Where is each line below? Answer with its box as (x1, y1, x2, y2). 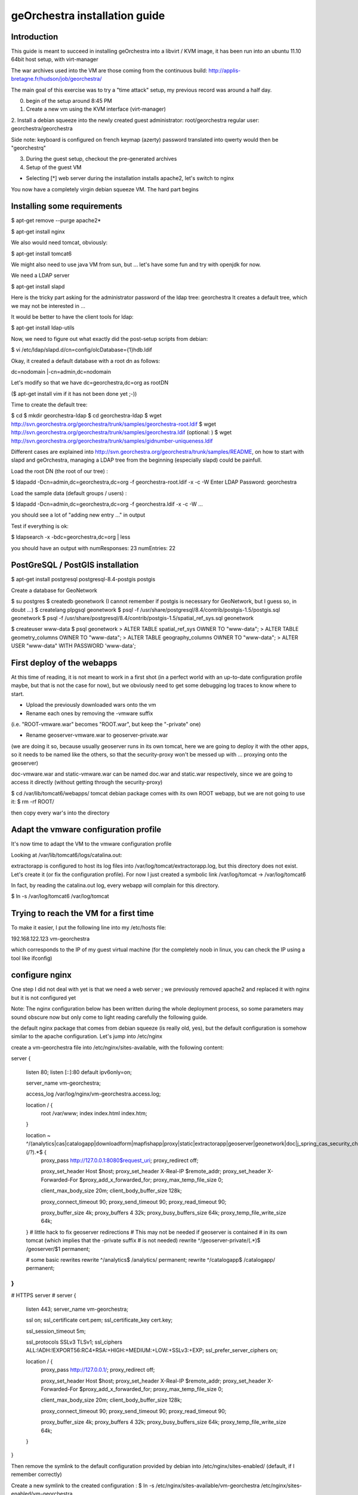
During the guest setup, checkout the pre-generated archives (26, 155, 177, 163)
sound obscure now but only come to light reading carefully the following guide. (11, 1014, 208, 1021)
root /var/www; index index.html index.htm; (41, 1110, 147, 1117)
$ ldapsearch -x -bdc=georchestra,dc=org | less (11, 533, 131, 541)
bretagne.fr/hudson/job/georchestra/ (11, 75, 102, 83)
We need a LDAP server (11, 272, 70, 279)
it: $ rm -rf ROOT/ (11, 798, 54, 806)
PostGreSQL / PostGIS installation (11, 560, 139, 570)
